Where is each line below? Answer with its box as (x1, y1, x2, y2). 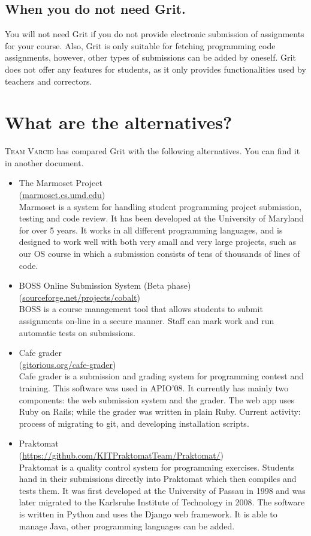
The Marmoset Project (19, 176, 102, 189)
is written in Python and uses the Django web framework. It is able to (19, 507, 277, 520)
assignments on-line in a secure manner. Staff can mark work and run (19, 315, 274, 327)
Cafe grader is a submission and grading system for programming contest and (19, 370, 304, 382)
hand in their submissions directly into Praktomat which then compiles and (19, 472, 297, 485)
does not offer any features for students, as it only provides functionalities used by (5, 62, 306, 75)
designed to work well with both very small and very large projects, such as (19, 235, 296, 248)
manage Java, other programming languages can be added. (19, 519, 235, 532)
